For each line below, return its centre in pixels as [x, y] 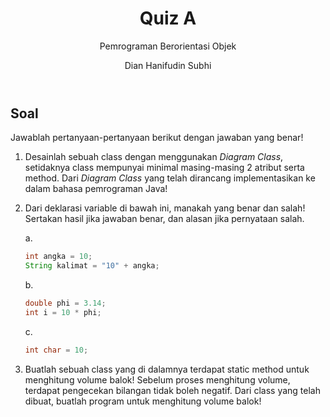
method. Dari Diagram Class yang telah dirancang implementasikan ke [170, 178]
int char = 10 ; [56, 350]
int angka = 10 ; [58, 257]
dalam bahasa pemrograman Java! [96, 189]
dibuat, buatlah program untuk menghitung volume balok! [143, 401]
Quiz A [168, 18]
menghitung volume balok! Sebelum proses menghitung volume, [157, 379]
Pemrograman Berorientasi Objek [168, 46]
